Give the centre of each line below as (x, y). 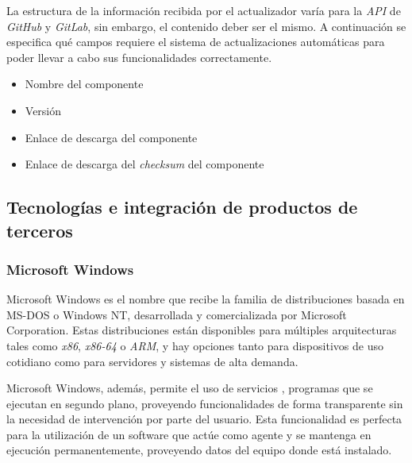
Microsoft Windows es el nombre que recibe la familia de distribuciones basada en (206, 299)
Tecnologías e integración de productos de (182, 207)
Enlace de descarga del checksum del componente (144, 164)
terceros (40, 230)
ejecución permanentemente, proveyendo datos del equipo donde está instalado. (199, 450)
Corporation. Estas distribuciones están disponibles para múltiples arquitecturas (202, 330)
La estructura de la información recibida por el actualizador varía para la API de (204, 10)
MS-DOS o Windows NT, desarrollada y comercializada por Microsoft (177, 314)
